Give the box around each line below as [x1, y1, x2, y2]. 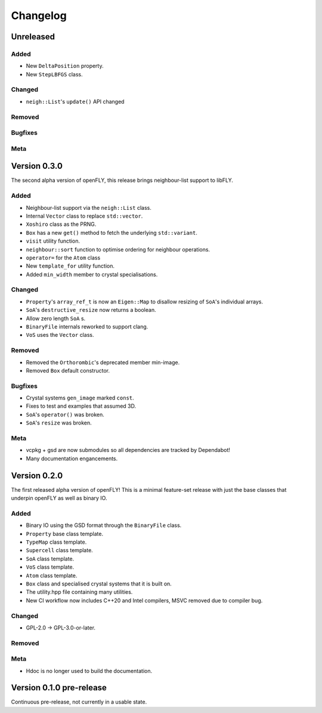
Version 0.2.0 [11, 470, 63, 480]
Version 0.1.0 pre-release [11, 683, 107, 693]
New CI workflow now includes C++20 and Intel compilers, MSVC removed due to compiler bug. [26, 597, 263, 604]
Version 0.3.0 [11, 161, 63, 171]
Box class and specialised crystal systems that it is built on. [26, 580, 172, 587]
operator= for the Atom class [26, 254, 101, 261]
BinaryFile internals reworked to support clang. [26, 323, 148, 330]
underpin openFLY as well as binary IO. [11, 495, 107, 502]
